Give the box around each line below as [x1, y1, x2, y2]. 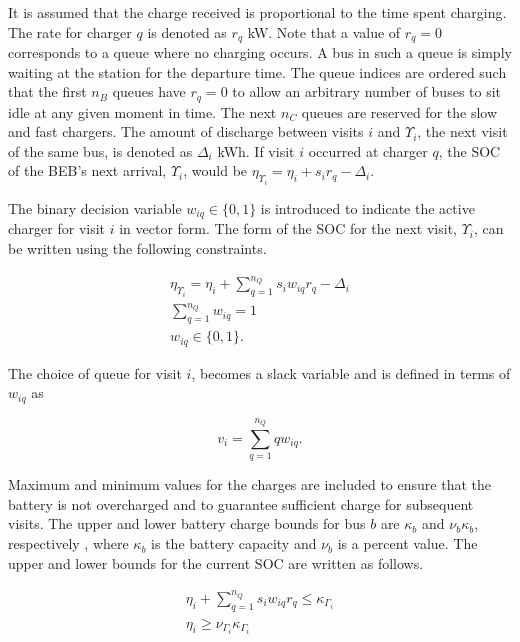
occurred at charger [308, 140, 428, 161]
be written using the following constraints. [8, 237, 267, 258]
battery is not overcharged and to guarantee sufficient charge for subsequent [8, 493, 474, 514]
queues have [112, 81, 186, 102]
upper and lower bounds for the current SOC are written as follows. [8, 552, 424, 573]
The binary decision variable [8, 197, 182, 218]
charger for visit [8, 218, 106, 239]
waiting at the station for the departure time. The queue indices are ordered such [8, 61, 507, 82]
